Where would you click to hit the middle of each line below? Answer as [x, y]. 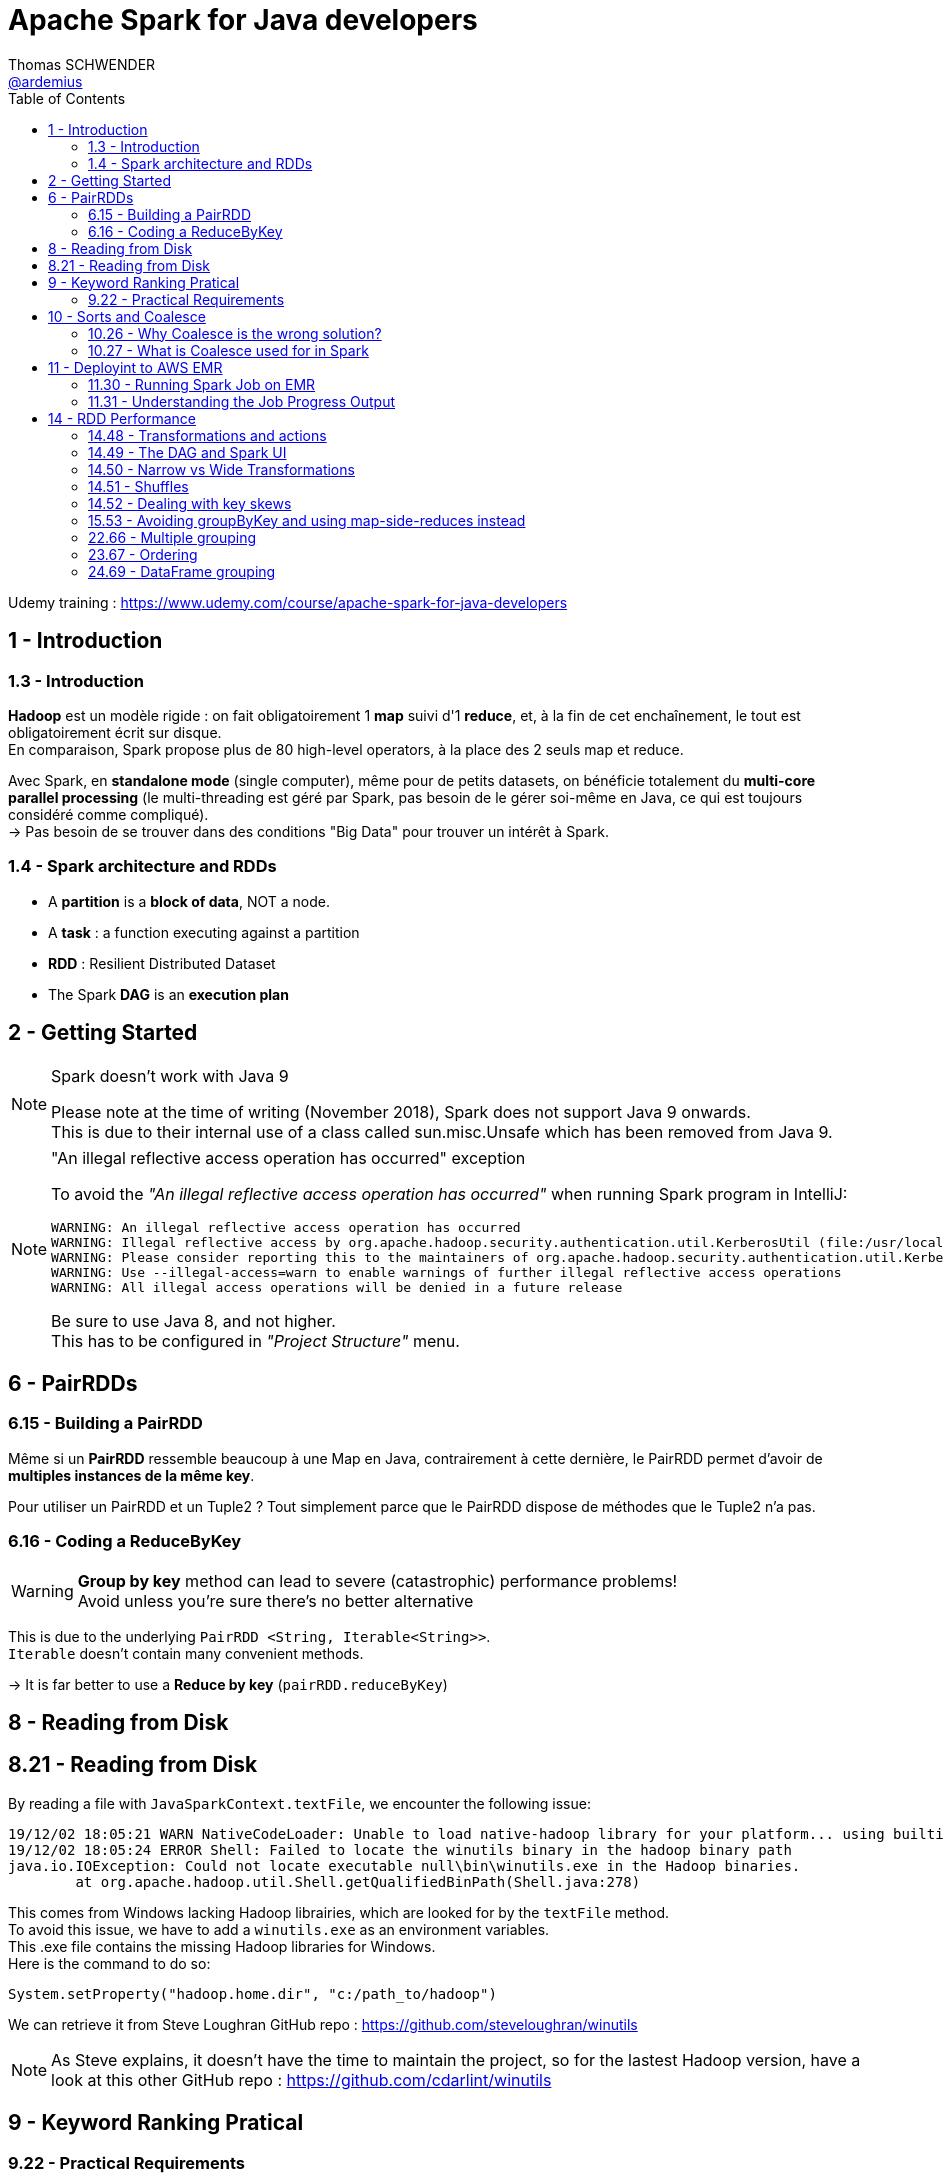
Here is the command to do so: [109, 1963]
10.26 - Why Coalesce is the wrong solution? [235, 333]
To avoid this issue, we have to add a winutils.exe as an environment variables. [279, 1929]
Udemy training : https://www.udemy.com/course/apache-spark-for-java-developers [288, 602]
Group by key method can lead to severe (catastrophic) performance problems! [377, 1580]
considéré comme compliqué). [108, 814]
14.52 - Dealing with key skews [190, 503]
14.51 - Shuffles [138, 486]
